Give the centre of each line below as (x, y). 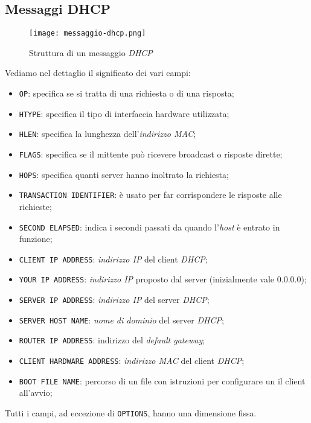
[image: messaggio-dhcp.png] (88, 33)
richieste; (35, 206)
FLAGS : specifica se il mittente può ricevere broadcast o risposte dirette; (151, 154)
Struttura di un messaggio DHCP (91, 52)
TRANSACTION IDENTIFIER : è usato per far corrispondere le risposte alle (150, 195)
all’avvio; (36, 393)
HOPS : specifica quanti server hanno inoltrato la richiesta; (124, 174)
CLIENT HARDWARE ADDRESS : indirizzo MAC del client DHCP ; (132, 361)
